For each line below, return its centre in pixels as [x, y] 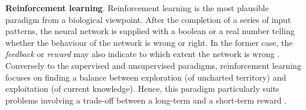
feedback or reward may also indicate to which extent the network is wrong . [143, 54]
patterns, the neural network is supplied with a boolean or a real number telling [150, 31]
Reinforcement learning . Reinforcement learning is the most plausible [137, 8]
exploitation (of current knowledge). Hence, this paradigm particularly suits [142, 89]
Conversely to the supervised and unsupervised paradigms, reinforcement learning [153, 65]
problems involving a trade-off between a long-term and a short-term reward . [146, 100]
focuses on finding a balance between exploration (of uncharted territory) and [146, 77]
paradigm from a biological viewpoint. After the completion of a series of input [148, 19]
